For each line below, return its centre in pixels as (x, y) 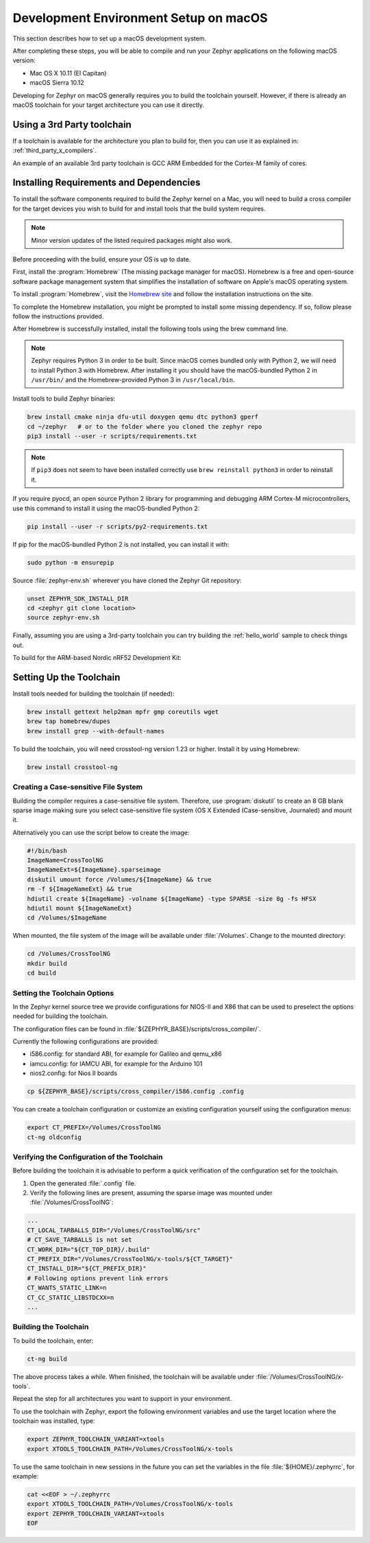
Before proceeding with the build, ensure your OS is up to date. (102, 259)
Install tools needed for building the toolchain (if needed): (94, 694)
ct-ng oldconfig (54, 1137)
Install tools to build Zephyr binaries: (64, 399)
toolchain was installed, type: (54, 1421)
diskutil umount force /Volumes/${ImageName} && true (119, 879)
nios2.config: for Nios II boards (74, 1073)
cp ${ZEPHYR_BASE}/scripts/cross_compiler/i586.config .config (136, 1092)
